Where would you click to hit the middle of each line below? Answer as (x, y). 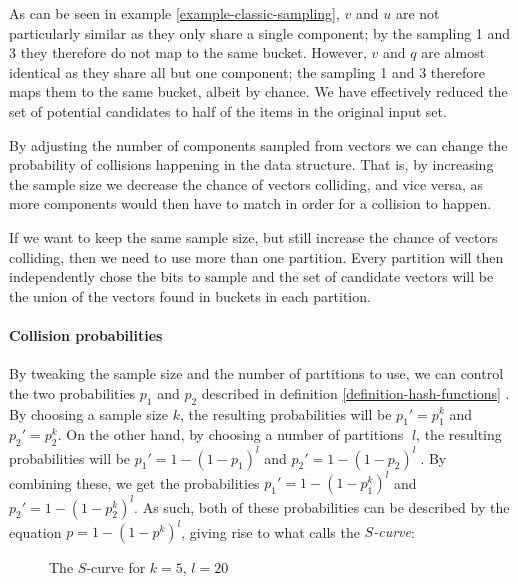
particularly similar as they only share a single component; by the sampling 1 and (260, 32)
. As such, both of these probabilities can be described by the (322, 506)
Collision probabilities (86, 334)
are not (417, 13)
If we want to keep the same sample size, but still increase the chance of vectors (253, 236)
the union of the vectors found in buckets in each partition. (190, 295)
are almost (453, 52)
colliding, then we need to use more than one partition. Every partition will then (256, 256)
